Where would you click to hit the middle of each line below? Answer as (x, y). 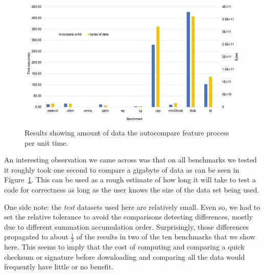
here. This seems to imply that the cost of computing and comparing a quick (124, 247)
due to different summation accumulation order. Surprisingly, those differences (126, 226)
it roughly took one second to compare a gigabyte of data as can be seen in (122, 169)
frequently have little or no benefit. (59, 267)
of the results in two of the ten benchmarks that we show (166, 237)
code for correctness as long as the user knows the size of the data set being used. (132, 190)
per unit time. (46, 142)
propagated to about (36, 237)
